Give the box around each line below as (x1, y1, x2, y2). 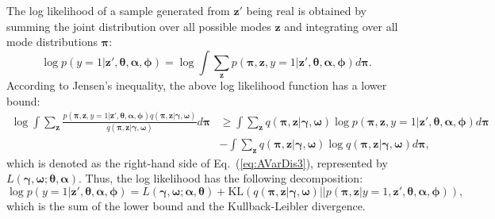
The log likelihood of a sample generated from (6, 2, 230, 18)
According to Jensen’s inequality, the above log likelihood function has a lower (6, 77, 387, 94)
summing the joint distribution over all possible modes (6, 17, 271, 34)
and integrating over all (284, 17, 398, 34)
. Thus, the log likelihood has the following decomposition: (79, 170, 363, 186)
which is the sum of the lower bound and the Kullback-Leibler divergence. (6, 198, 366, 214)
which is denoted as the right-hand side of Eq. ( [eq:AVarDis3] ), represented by (6, 154, 388, 171)
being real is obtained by (246, 2, 366, 18)
